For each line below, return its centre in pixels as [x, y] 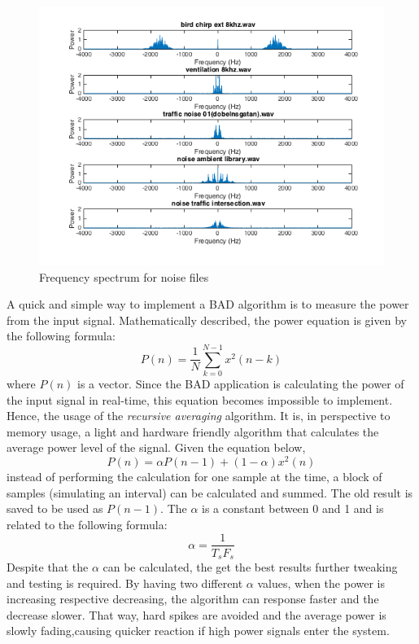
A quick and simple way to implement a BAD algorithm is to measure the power [208, 304]
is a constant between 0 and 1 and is [293, 508]
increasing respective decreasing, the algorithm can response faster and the [193, 599]
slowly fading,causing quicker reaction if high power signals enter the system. [198, 631]
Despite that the [48, 567]
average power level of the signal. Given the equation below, [156, 447]
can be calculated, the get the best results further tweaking [250, 567]
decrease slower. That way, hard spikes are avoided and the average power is [196, 614]
